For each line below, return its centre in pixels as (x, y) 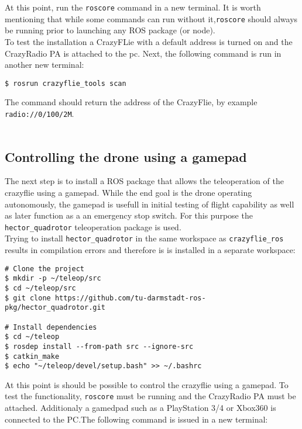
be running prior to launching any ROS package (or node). (110, 30)
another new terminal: (44, 65)
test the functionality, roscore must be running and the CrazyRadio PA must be (150, 396)
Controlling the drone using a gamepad (126, 156)
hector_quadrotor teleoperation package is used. (93, 226)
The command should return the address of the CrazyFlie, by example (131, 102)
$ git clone (28, 298)
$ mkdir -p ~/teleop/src (53, 278)
